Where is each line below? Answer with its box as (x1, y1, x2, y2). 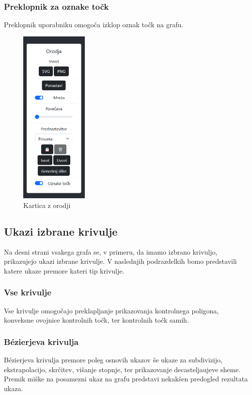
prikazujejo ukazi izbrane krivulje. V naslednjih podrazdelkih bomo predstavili (4, 256, 237, 266)
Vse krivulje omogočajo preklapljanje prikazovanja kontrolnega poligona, (4, 305, 219, 315)
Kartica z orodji (23, 200, 71, 210)
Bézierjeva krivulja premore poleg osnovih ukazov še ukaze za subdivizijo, (4, 355, 222, 365)
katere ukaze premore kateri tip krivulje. (4, 265, 125, 275)
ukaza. (4, 383, 23, 393)
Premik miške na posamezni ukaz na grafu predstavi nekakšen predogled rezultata (4, 374, 248, 384)
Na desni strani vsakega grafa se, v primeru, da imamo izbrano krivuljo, (4, 246, 218, 257)
